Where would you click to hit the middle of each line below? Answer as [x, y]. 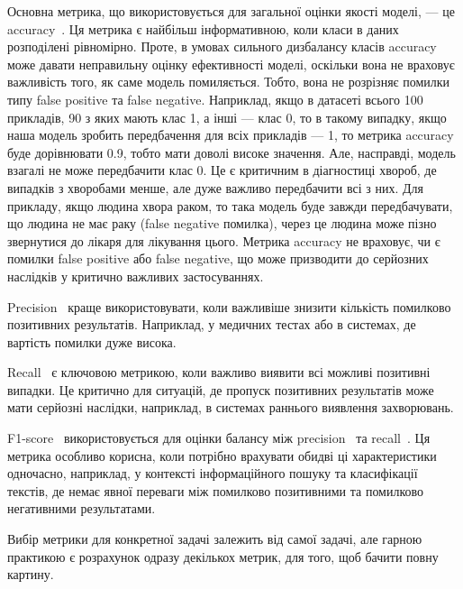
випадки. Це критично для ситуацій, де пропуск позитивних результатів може [221, 389]
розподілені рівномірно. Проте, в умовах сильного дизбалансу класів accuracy [222, 46]
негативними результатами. [82, 508]
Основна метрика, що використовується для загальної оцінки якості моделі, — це [231, 11]
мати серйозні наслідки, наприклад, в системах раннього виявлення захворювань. [231, 407]
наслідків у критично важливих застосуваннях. [136, 276]
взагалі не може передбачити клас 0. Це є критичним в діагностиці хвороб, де [222, 170]
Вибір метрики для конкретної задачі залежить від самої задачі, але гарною [215, 539]
